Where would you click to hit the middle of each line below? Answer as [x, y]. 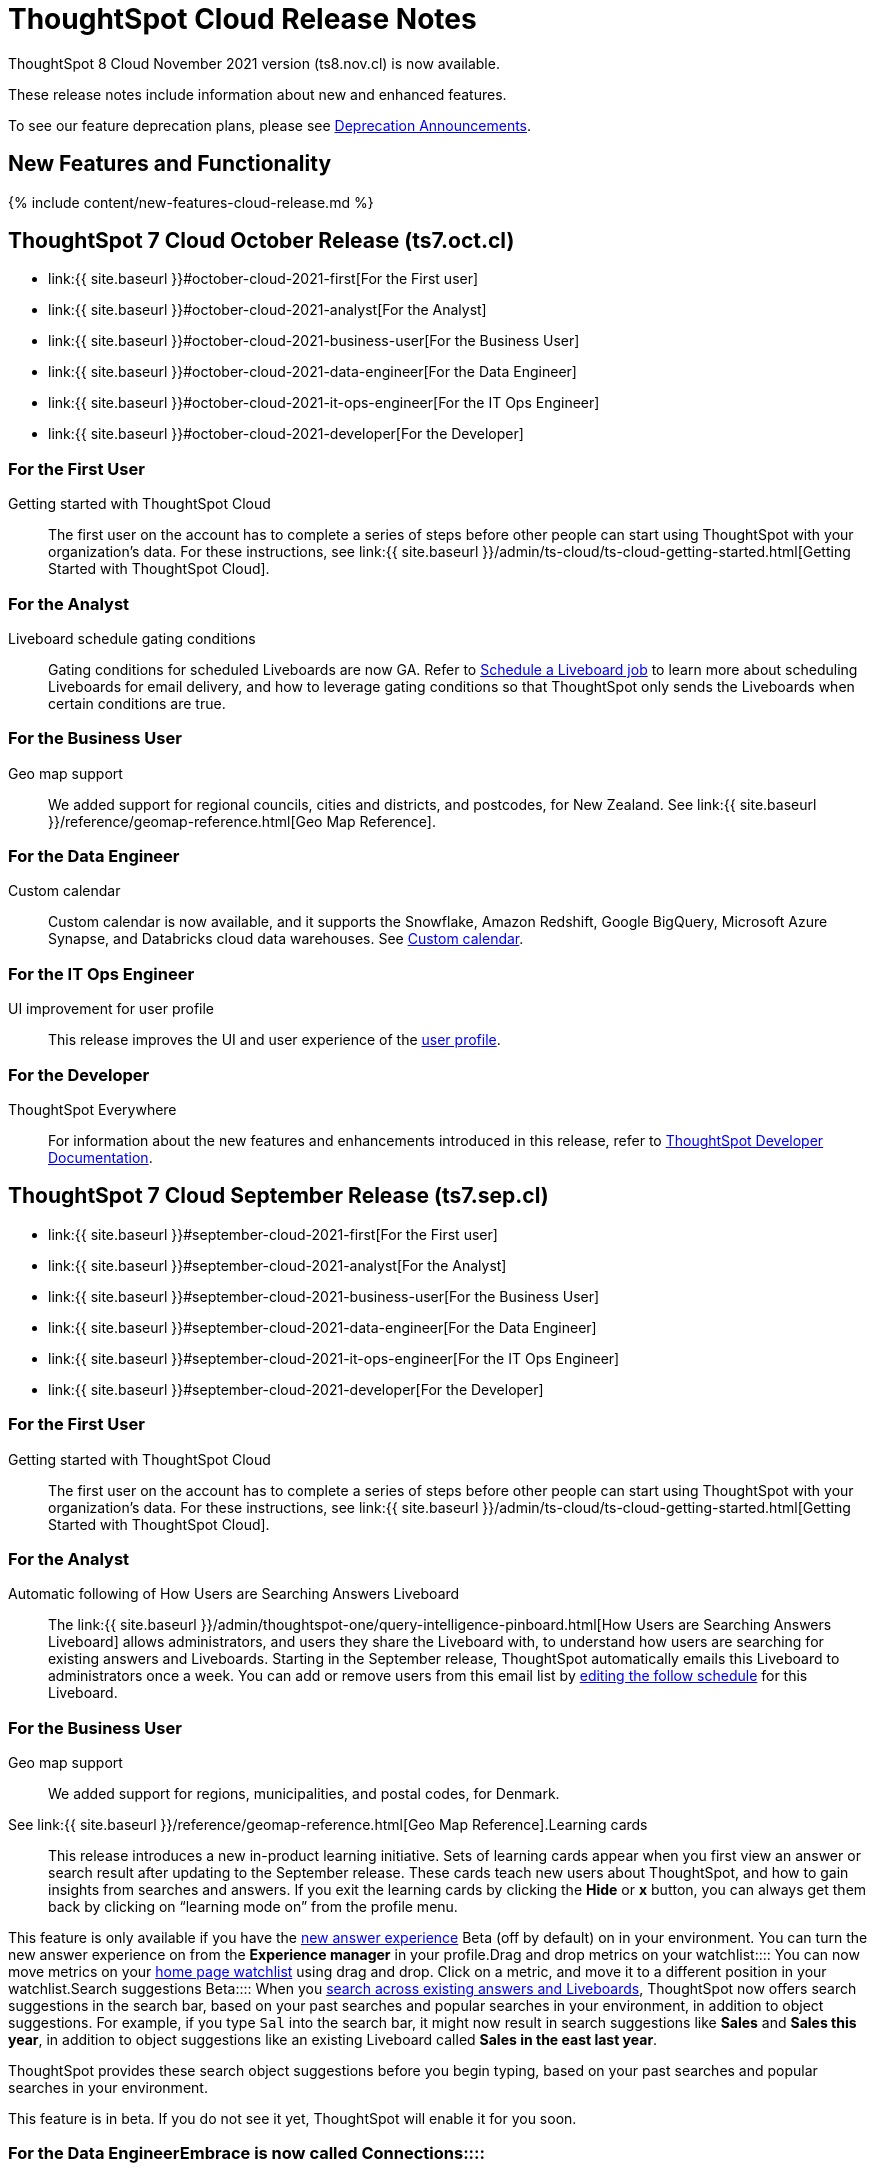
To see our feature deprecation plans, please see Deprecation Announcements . [270, 125]
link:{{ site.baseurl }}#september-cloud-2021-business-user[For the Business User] [324, 1296]
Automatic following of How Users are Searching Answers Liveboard [234, 1594]
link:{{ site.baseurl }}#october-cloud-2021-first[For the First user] [263, 279]
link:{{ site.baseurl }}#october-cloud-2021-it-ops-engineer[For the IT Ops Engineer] [324, 403]
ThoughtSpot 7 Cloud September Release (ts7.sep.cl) [278, 1196]
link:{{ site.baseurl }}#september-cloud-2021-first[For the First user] [273, 1234]
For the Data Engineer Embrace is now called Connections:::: [247, 2153]
